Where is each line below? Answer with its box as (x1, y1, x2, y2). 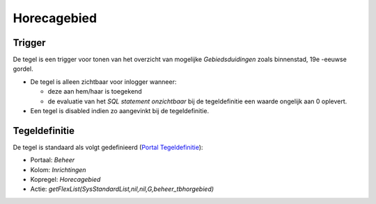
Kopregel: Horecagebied (30, 176, 101, 184)
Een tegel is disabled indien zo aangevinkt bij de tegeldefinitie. (30, 107, 209, 115)
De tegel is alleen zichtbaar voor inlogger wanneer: (30, 77, 177, 86)
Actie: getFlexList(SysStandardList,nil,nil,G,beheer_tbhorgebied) (30, 185, 214, 194)
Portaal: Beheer (30, 156, 75, 164)
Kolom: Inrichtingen (30, 165, 86, 173)
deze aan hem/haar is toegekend (47, 87, 142, 96)
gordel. (13, 65, 34, 73)
